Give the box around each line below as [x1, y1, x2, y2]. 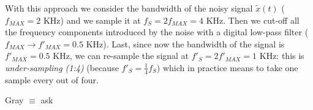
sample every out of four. [5, 73, 99, 86]
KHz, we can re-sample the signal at [53, 49, 189, 62]
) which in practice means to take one [156, 61, 298, 74]
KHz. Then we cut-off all [206, 13, 300, 26]
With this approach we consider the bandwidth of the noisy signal [5, 2, 253, 14]
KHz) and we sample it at [43, 13, 141, 26]
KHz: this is [259, 49, 304, 62]
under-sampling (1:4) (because [5, 61, 119, 74]
